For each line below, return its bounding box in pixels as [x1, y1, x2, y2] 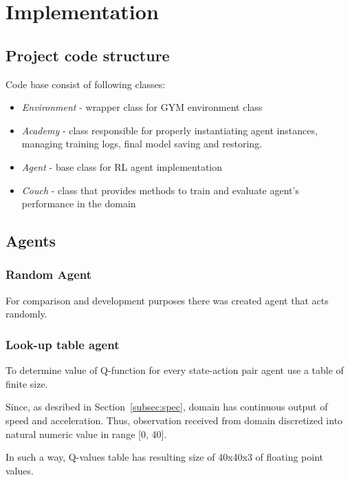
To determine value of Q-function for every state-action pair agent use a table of [6, 363, 344, 377]
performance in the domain [21, 196, 136, 211]
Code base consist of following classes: [6, 76, 166, 91]
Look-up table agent [6, 335, 120, 353]
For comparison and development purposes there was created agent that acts [6, 293, 329, 307]
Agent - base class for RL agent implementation [21, 159, 223, 174]
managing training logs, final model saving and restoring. [21, 136, 263, 151]
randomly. [6, 306, 47, 321]
